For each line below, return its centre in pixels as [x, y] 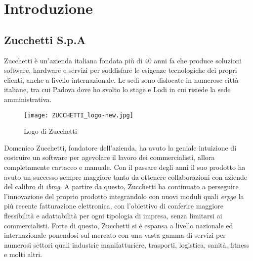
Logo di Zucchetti [50, 131]
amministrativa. [28, 99]
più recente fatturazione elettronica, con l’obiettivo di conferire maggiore [114, 206]
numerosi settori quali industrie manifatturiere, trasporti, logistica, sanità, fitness [127, 244]
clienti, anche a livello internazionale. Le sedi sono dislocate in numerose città [121, 79]
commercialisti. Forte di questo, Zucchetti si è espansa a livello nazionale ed [119, 225]
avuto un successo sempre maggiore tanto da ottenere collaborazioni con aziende [126, 177]
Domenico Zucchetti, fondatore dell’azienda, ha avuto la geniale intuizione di [120, 147]
